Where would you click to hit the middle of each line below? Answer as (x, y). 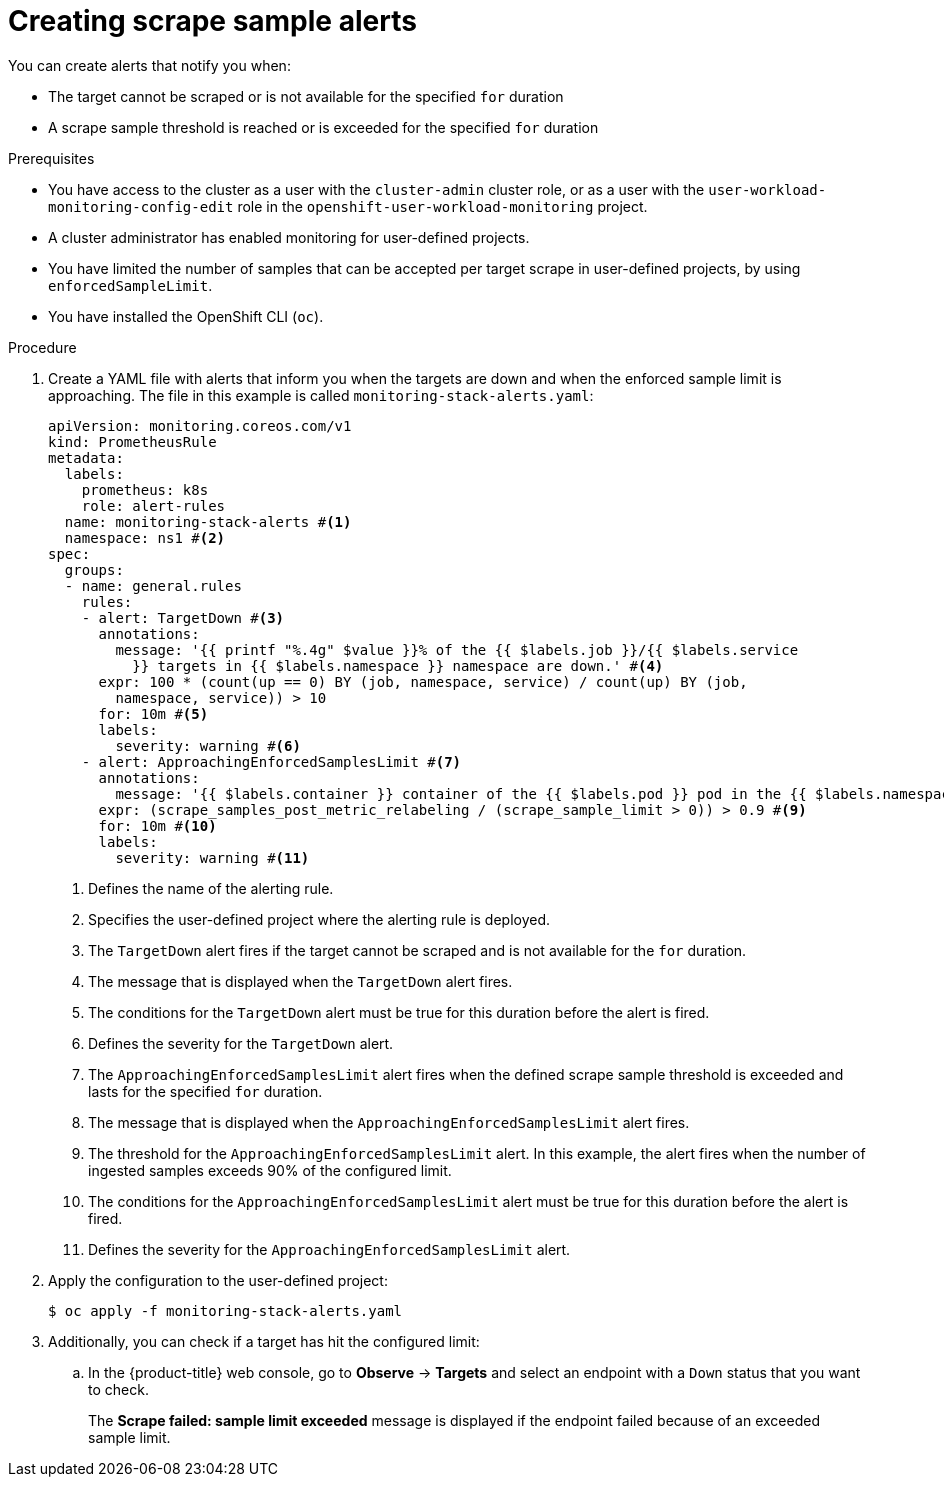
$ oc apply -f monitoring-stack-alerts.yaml (225, 1310)
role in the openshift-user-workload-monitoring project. (442, 206)
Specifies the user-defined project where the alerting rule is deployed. (319, 919)
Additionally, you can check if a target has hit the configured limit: (264, 1341)
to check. (118, 1389)
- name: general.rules (153, 585)
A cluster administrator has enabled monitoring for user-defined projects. (289, 237)
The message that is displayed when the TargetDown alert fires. (300, 981)
